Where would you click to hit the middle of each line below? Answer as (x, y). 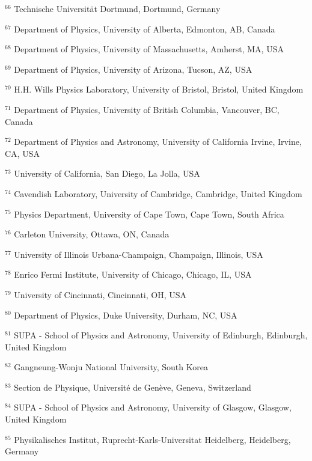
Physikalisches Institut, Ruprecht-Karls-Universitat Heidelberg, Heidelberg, (152, 439)
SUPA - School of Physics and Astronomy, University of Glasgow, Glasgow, (153, 407)
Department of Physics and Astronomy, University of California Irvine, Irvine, (158, 142)
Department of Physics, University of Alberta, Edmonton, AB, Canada (145, 29)
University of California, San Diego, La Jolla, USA (107, 173)
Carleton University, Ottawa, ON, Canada (92, 234)
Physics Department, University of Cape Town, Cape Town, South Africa (149, 214)
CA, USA (22, 153)
